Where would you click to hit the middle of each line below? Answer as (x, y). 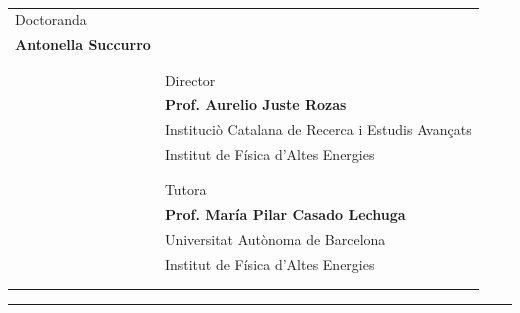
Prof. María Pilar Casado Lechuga (285, 214)
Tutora (185, 189)
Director (190, 79)
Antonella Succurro (83, 44)
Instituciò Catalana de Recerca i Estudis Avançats (318, 129)
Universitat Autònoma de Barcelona (275, 239)
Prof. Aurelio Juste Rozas (255, 104)
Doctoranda (51, 19)
